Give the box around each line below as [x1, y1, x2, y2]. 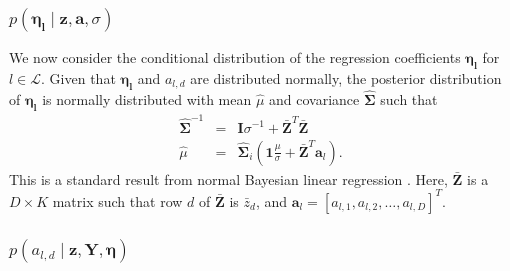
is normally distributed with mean [42, 89, 252, 110]
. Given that [41, 68, 116, 89]
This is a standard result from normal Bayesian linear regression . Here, [9, 168, 448, 189]
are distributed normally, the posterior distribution [190, 68, 502, 89]
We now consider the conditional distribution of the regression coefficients [9, 47, 461, 68]
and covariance [269, 89, 360, 110]
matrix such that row [52, 190, 183, 211]
